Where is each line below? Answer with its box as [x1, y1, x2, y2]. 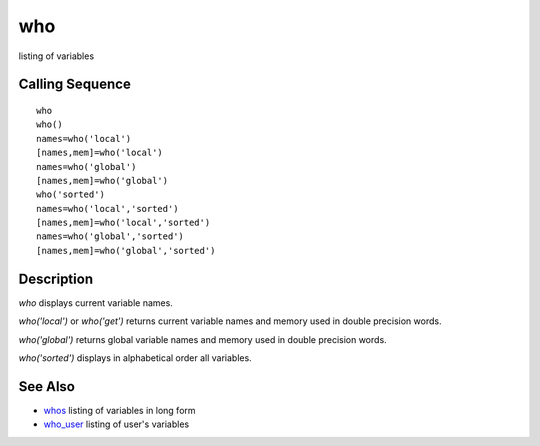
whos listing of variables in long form [43, 404, 196, 416]
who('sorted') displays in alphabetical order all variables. [18, 351, 252, 364]
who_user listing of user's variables [43, 418, 190, 430]
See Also [18, 378, 75, 395]
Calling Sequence [18, 76, 132, 93]
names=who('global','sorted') [36, 231, 185, 242]
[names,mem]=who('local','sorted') [36, 217, 211, 229]
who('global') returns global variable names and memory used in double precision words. [18, 333, 387, 345]
